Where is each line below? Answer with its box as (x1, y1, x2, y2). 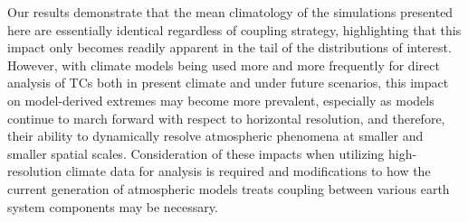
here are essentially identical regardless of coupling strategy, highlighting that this (7, 20, 462, 39)
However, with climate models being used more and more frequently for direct (7, 55, 440, 74)
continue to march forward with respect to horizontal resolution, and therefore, (7, 108, 445, 127)
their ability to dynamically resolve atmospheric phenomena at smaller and (7, 126, 424, 145)
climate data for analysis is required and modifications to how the (65, 162, 431, 180)
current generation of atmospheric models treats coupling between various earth (7, 179, 450, 198)
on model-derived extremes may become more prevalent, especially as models (7, 90, 435, 109)
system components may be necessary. (7, 197, 218, 216)
